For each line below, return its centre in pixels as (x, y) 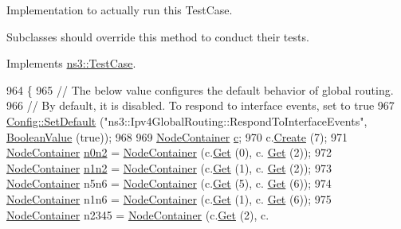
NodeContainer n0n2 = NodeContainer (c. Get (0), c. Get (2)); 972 (169, 152)
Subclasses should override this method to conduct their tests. (158, 36)
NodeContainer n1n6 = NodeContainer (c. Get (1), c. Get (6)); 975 (169, 198)
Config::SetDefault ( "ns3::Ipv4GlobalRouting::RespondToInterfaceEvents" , (187, 120)
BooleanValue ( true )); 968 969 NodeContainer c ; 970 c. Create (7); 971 (177, 136)
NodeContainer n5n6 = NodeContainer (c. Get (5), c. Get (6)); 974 (169, 183)
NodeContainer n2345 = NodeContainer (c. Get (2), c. (138, 214)
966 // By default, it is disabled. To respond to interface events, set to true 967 (200, 105)
